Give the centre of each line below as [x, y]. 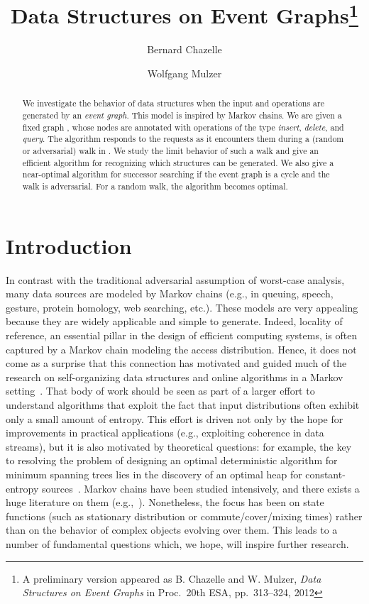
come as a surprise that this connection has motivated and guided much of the [176, 363]
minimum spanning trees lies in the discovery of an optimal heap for [154, 474]
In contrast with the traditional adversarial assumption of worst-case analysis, [175, 279]
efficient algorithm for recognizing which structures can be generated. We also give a [178, 162]
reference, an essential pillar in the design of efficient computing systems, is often [182, 335]
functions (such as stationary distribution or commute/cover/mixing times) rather [184, 516]
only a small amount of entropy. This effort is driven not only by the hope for [175, 418]
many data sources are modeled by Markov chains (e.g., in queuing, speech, [170, 293]
